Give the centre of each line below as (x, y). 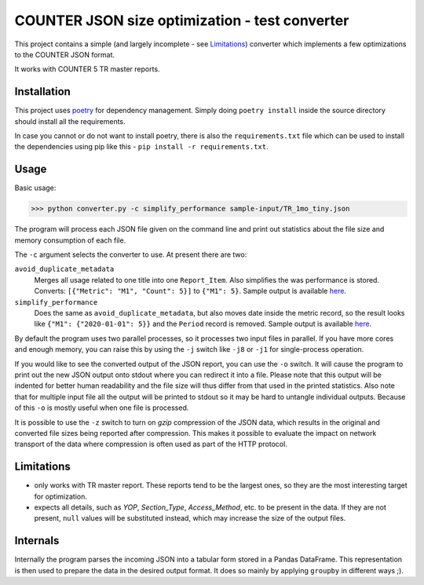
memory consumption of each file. (70, 240)
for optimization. (61, 496)
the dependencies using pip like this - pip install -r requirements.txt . (141, 147)
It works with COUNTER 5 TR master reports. (87, 69)
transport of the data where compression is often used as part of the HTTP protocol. (151, 444)
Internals (37, 541)
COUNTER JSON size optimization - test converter (182, 20)
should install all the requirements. (70, 121)
